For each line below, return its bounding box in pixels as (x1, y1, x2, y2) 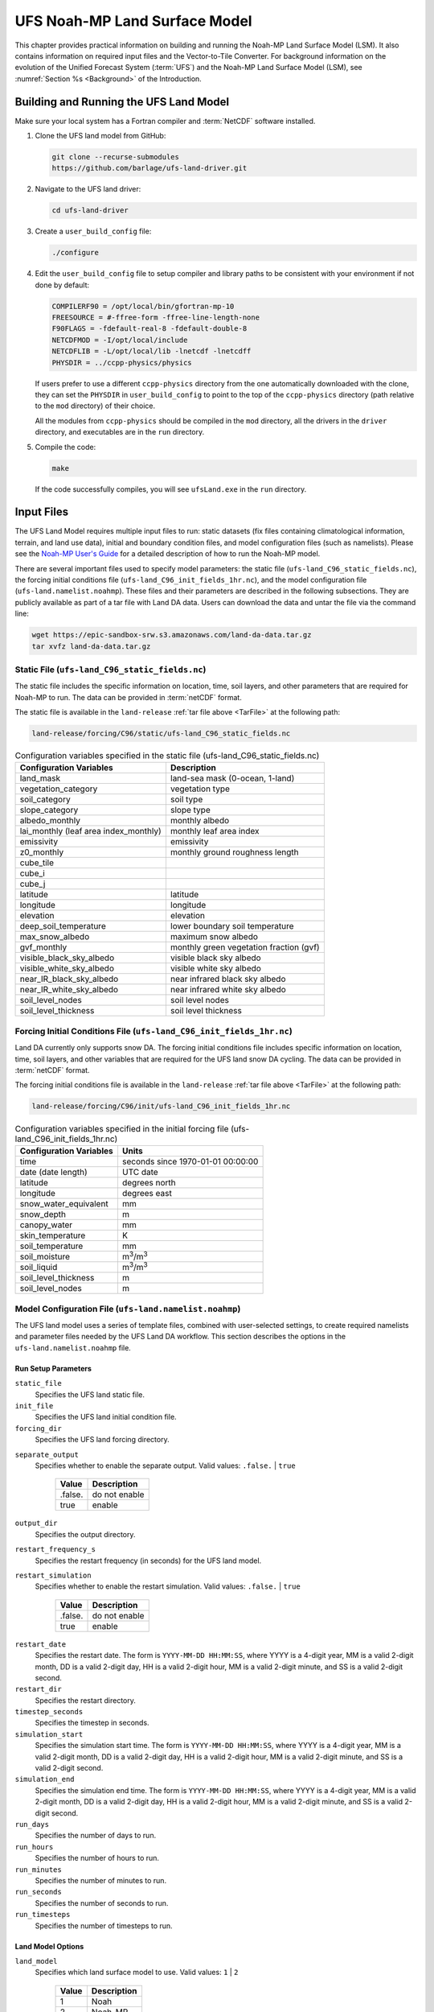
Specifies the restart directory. (35, 1695, 137, 1705)
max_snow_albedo (19, 931, 90, 942)
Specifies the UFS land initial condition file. (35, 1412, 177, 1422)
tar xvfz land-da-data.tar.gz (31, 641, 151, 651)
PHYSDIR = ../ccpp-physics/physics (51, 358, 192, 367)
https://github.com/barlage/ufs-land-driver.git (51, 163, 248, 173)
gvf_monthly (19, 942, 68, 953)
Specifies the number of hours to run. (35, 1853, 160, 1863)
